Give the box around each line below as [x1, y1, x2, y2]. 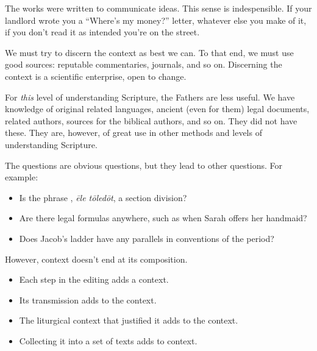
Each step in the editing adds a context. [19, 273, 169, 286]
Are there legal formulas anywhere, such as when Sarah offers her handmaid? [19, 211, 307, 224]
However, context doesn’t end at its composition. [5, 252, 188, 265]
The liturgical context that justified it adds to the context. [19, 314, 238, 327]
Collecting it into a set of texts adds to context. [19, 334, 198, 347]
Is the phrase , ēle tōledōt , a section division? [19, 191, 187, 204]
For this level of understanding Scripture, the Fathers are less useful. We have [5, 90, 295, 103]
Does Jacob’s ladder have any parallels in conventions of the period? [19, 232, 274, 244]
